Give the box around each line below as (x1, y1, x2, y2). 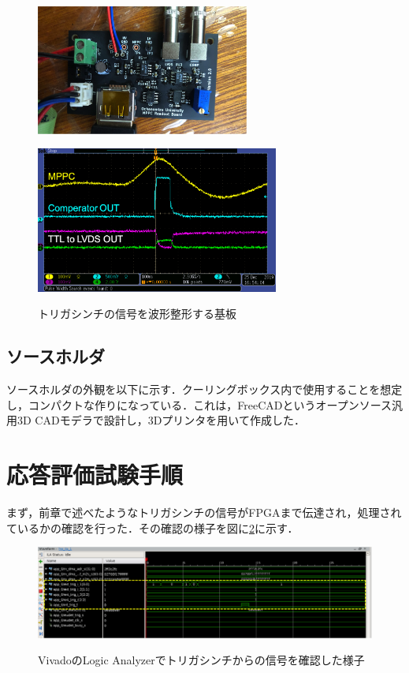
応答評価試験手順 (6, 458, 184, 491)
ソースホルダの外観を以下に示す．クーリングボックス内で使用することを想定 (6, 381, 403, 398)
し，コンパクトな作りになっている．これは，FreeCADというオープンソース (6, 396, 392, 413)
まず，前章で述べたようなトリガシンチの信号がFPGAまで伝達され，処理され (6, 504, 402, 521)
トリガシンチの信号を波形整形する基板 (38, 305, 236, 322)
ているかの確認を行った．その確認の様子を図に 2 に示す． (6, 519, 299, 536)
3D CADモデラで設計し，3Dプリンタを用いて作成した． (17, 412, 305, 428)
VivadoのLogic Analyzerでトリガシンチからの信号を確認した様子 (38, 652, 365, 668)
